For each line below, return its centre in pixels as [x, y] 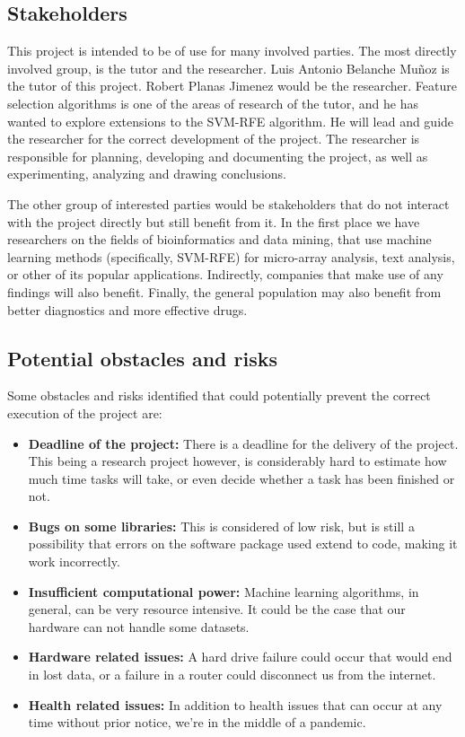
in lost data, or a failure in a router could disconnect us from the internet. [232, 675]
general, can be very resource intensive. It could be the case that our [217, 609]
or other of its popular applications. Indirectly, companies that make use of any [225, 274]
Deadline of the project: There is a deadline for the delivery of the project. [243, 443]
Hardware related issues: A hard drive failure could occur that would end [240, 657]
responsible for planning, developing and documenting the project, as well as [218, 156]
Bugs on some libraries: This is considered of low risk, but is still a [221, 526]
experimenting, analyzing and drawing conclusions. [147, 174]
